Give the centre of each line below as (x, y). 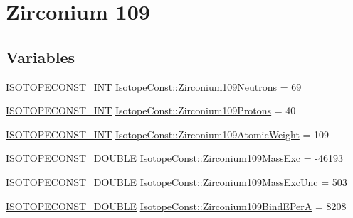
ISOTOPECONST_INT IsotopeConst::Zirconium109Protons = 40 (151, 110)
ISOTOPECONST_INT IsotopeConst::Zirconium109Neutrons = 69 (154, 86)
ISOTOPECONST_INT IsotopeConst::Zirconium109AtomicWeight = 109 (168, 134)
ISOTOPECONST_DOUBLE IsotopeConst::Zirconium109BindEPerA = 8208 (176, 206)
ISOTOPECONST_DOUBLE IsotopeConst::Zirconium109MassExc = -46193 (174, 158)
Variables (41, 56)
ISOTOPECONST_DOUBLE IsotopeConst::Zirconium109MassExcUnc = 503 (176, 181)
